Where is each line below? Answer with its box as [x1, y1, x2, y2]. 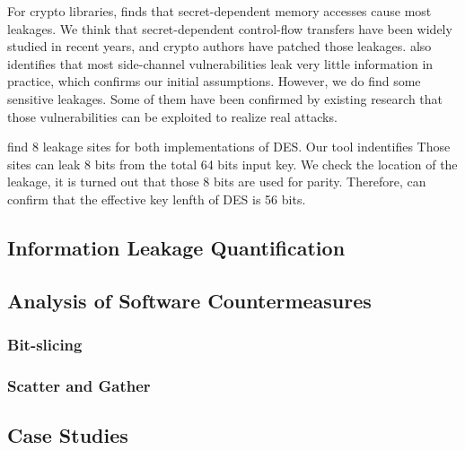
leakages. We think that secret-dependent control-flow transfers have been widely [7, 19, 452, 38]
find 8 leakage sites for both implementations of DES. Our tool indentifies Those [7, 137, 451, 156]
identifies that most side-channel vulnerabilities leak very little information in [7, 54, 434, 73]
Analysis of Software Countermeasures [7, 286, 372, 314]
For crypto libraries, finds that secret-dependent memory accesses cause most [7, 2, 432, 20]
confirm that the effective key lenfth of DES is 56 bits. [7, 189, 306, 208]
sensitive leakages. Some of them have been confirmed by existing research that [7, 89, 443, 108]
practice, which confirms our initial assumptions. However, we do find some [7, 72, 421, 91]
